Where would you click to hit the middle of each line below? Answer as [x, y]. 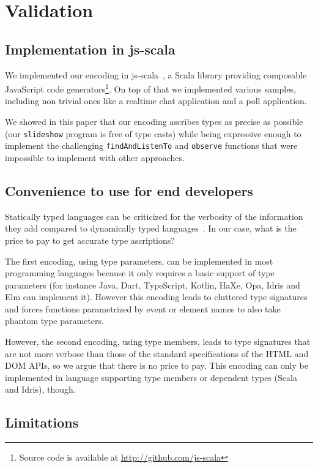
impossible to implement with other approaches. [95, 157]
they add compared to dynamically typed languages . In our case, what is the [151, 228]
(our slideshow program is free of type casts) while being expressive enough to [153, 133]
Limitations [42, 422]
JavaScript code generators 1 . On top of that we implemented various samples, [150, 88]
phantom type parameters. [54, 321]
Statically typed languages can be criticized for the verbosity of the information [154, 216]
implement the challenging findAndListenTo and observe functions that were [151, 145]
